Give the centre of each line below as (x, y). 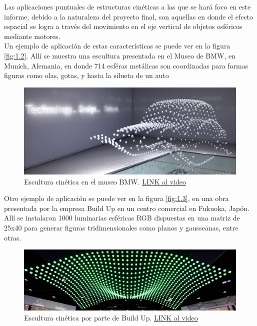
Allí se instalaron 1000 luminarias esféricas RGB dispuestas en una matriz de (122, 218)
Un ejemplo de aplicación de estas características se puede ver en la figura (117, 46)
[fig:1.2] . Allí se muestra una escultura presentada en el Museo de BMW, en (120, 55)
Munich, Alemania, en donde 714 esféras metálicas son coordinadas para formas (126, 65)
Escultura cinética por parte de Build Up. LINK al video (111, 318)
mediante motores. (32, 36)
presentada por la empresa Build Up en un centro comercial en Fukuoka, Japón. (127, 208)
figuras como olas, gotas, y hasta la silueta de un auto (86, 75)
